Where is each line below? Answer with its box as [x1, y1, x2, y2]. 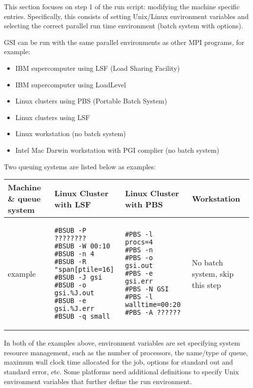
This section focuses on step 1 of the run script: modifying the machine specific [4, 1, 240, 11]
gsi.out [125, 262, 153, 270]
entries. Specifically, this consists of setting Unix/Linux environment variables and [4, 11, 249, 21]
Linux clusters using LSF [15, 112, 90, 122]
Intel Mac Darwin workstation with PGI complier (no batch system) [15, 144, 219, 155]
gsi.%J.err [54, 305, 94, 313]
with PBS [125, 198, 163, 210]
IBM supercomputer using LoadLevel [15, 79, 126, 89]
